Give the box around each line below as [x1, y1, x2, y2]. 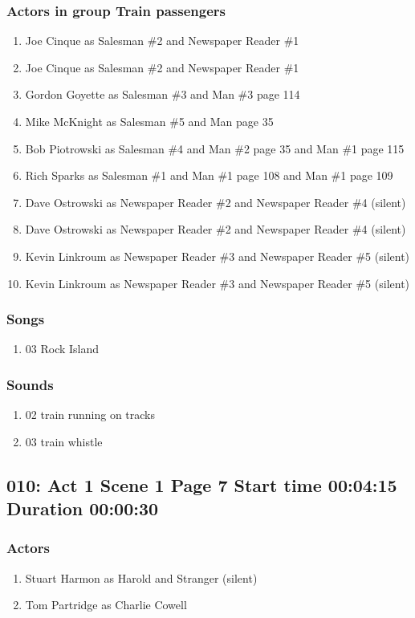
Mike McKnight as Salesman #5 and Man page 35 [25, 113, 274, 129]
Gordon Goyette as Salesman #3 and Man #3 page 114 [25, 86, 300, 103]
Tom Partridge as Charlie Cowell [25, 596, 187, 613]
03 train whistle [25, 433, 103, 449]
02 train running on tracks [25, 406, 156, 423]
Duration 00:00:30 [6, 496, 159, 521]
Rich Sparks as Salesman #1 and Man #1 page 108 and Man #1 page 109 [25, 167, 393, 184]
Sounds [6, 374, 54, 394]
